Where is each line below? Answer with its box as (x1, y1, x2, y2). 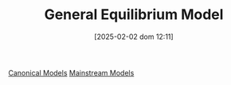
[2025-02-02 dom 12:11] (94, 32, 174, 41)
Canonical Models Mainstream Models (8, 68, 135, 77)
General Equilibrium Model (44, 6, 224, 24)
